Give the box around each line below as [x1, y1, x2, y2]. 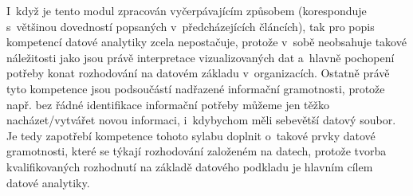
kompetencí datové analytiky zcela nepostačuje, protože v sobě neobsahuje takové [6, 33, 407, 50]
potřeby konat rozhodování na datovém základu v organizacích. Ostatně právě [6, 65, 390, 81]
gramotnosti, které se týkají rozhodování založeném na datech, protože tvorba [6, 143, 387, 159]
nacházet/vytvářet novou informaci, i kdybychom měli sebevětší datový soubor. [6, 112, 396, 128]
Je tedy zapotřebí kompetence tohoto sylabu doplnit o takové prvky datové [6, 127, 376, 143]
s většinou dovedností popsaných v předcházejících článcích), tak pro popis [6, 18, 375, 34]
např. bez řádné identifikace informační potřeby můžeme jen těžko [6, 96, 329, 112]
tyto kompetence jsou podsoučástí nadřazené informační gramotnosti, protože [6, 80, 385, 96]
